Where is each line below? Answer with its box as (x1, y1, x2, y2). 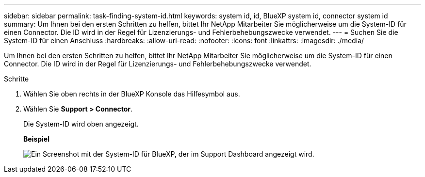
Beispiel (23, 135, 49, 143)
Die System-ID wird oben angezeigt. (23, 120, 139, 128)
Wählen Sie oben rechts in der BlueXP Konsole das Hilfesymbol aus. (23, 90, 240, 98)
